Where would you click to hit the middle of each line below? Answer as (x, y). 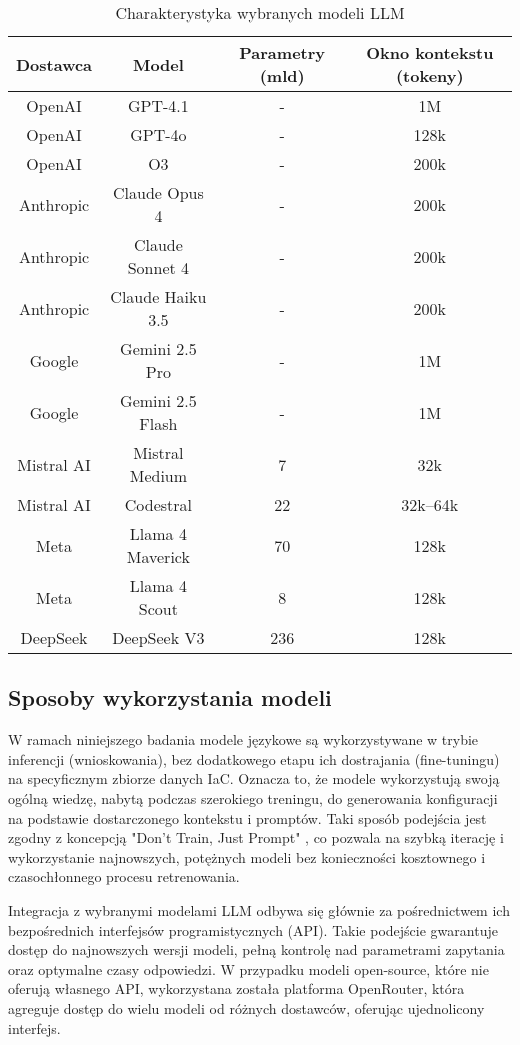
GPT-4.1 (158, 105)
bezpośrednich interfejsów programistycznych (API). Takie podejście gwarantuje (253, 929)
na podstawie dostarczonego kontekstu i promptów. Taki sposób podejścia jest (247, 817)
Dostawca (54, 64)
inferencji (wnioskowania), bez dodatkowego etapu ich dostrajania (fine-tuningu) (254, 758)
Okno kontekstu (430, 52)
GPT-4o (158, 134)
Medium (158, 475)
